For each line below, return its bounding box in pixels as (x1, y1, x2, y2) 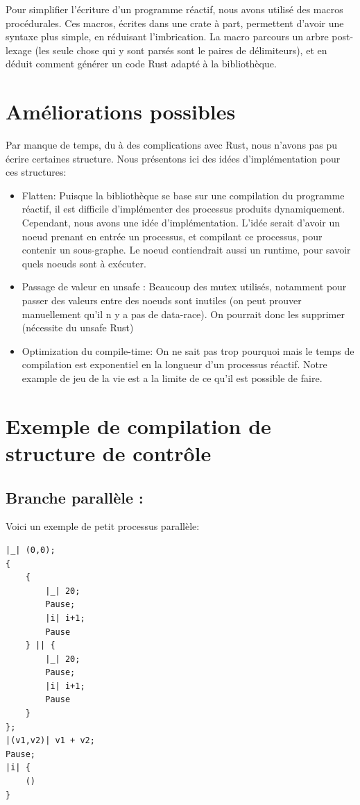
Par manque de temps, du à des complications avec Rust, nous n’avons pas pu (6, 138, 338, 152)
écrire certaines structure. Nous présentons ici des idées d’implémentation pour (6, 151, 341, 165)
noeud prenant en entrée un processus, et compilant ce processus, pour (22, 229, 323, 243)
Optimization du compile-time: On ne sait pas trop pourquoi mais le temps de (22, 343, 354, 358)
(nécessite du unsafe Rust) (22, 320, 134, 335)
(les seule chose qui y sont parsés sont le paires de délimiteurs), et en (35, 42, 327, 57)
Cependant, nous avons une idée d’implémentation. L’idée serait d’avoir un (22, 215, 341, 230)
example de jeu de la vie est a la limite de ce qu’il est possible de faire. (22, 371, 323, 385)
